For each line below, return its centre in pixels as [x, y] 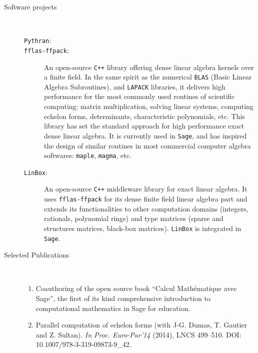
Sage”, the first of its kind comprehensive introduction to [123, 298]
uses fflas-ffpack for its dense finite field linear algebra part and [146, 199]
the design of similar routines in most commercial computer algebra [147, 145]
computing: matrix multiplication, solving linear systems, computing [149, 106]
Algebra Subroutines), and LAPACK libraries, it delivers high [135, 86]
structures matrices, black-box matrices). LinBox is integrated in [143, 228]
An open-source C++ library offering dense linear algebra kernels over [149, 67]
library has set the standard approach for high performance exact [144, 126]
